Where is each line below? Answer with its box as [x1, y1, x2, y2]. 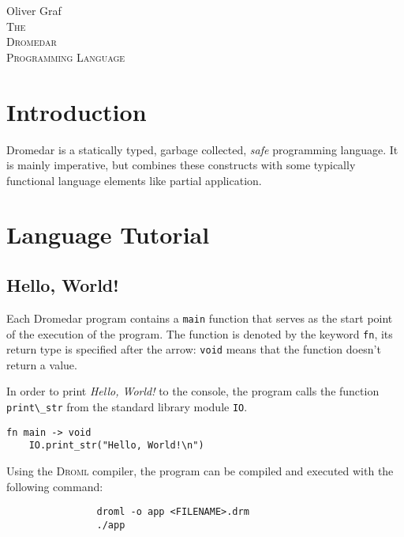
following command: [6, 478, 103, 494]
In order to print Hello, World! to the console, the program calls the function [6, 383, 380, 399]
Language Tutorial [6, 218, 210, 251]
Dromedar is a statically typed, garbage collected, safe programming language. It [6, 141, 398, 157]
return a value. [6, 356, 77, 372]
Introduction [6, 95, 147, 127]
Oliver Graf [6, 2, 62, 18]
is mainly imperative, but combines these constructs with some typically [6, 157, 356, 173]
